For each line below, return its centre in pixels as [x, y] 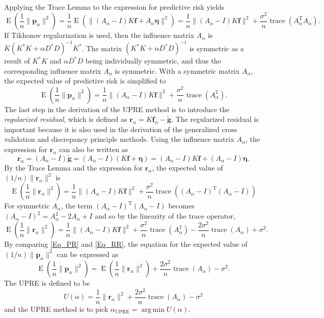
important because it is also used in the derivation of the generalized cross [121, 129]
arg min [153, 310]
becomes [181, 206]
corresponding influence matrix [53, 70]
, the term [77, 206]
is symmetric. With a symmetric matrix [177, 70]
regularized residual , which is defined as [66, 119]
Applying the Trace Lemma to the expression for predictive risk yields [114, 7]
